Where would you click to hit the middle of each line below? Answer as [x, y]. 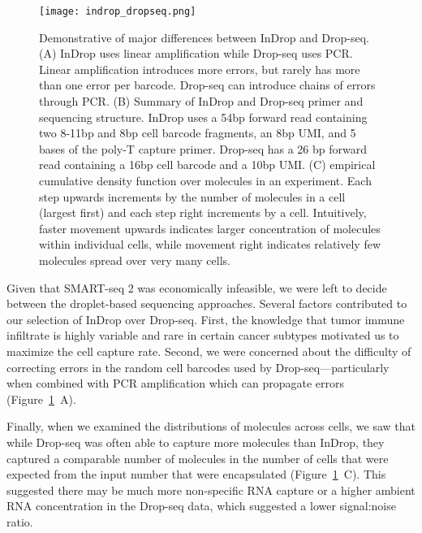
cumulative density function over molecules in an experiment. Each [205, 180]
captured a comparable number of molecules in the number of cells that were [198, 458]
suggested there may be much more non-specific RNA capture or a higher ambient [211, 490]
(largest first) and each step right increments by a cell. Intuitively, [203, 212]
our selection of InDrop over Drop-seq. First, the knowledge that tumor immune [206, 319]
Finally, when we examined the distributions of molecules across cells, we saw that [211, 426]
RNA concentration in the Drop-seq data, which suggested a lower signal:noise [201, 506]
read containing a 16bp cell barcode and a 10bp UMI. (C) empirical [207, 165]
